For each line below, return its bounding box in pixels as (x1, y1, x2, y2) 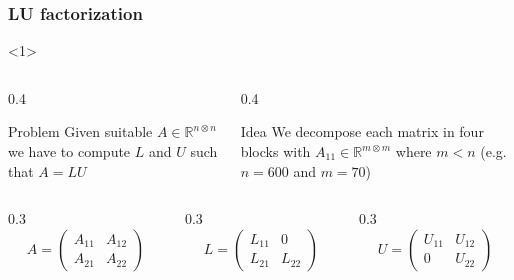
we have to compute (8, 141, 131, 161)
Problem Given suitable (8, 121, 153, 142)
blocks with (240, 141, 311, 161)
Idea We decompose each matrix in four (240, 121, 484, 142)
